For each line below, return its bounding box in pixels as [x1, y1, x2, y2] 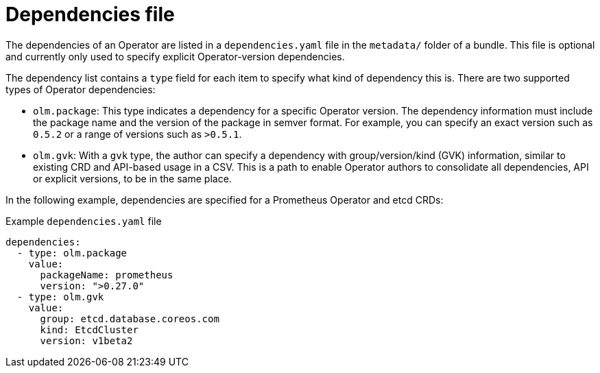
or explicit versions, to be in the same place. [33, 172, 232, 184]
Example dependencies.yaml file [5, 215, 162, 227]
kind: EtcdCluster [40, 324, 139, 335]
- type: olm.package [16, 247, 128, 258]
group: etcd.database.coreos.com [40, 313, 219, 324]
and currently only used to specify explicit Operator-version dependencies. [5, 50, 345, 62]
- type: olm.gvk [16, 291, 104, 302]
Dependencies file [5, 3, 175, 26]
